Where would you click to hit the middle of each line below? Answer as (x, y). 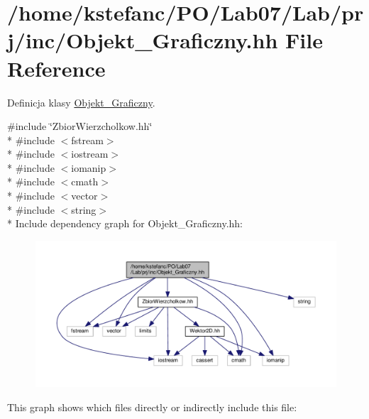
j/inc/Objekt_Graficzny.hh (143, 40)
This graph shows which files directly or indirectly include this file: (152, 407)
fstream (87, 140)
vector (84, 196)
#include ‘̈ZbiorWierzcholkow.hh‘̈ (80, 126)
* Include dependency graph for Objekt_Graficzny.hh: (125, 223)
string (84, 209)
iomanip (89, 167)
